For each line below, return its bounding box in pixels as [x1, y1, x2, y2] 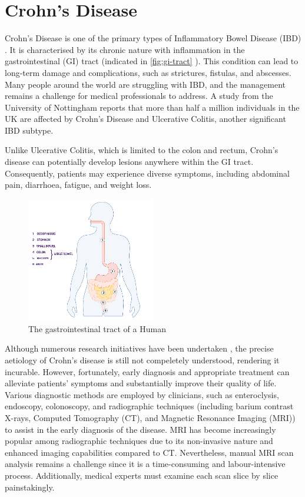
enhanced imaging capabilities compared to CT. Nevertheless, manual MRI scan [5, 446, 294, 458]
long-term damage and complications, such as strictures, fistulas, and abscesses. [5, 66, 291, 78]
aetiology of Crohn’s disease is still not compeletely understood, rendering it [5, 354, 280, 366]
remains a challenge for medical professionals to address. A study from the [5, 90, 273, 102]
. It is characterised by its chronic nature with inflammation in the [5, 43, 245, 55]
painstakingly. [5, 481, 55, 493]
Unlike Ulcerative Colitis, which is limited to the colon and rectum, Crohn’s [5, 144, 279, 156]
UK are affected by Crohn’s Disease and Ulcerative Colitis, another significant [5, 112, 286, 125]
